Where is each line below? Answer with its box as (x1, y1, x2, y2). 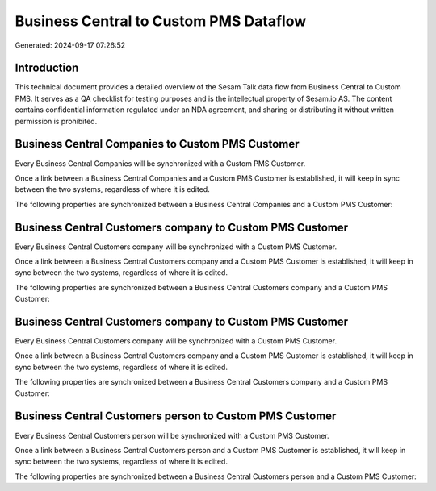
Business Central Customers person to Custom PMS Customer (15, 410, 337, 423)
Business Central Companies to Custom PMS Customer (15, 137, 300, 151)
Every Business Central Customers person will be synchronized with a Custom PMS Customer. (15, 431, 330, 440)
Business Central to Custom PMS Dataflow (15, 12, 307, 30)
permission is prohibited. (15, 116, 98, 126)
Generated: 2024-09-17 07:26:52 (15, 40, 126, 50)
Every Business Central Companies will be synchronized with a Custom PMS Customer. (15, 158, 306, 169)
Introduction (15, 61, 79, 75)
